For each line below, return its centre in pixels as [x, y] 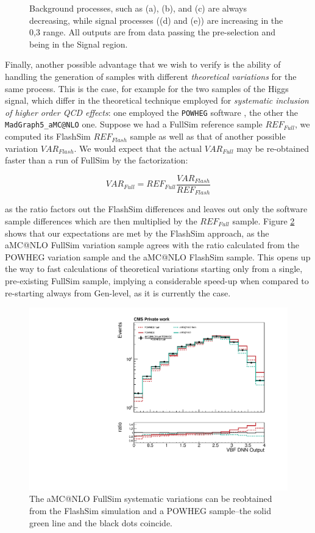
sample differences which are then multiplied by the [101, 220]
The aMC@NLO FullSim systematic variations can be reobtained [151, 499]
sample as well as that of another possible [208, 136]
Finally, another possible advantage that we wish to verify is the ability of [143, 64]
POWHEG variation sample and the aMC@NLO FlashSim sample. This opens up [158, 256]
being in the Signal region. [79, 44]
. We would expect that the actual [138, 148]
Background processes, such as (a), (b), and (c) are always [138, 8]
